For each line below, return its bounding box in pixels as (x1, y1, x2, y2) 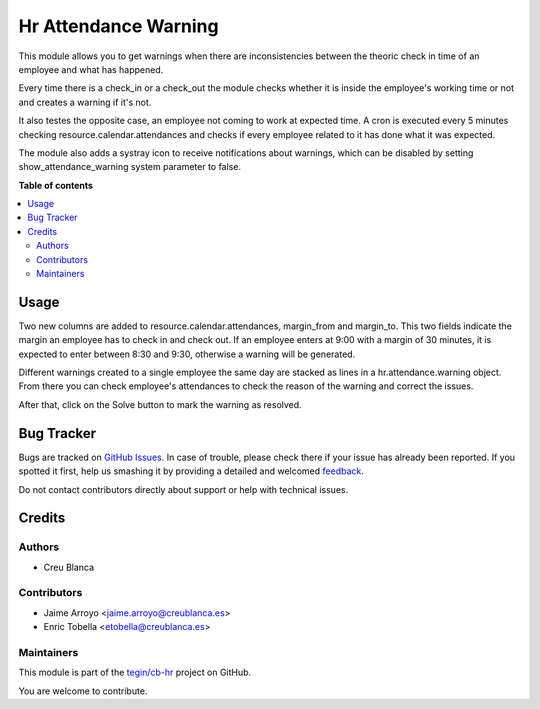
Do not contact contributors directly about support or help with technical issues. (18, 483, 349, 495)
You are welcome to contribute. (18, 685, 148, 697)
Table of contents (18, 179, 94, 191)
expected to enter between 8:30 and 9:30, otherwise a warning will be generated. (18, 348, 356, 360)
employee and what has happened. (18, 63, 164, 75)
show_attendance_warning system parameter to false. (18, 161, 242, 173)
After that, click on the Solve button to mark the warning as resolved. (18, 398, 302, 410)
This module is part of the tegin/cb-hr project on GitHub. (18, 666, 252, 679)
